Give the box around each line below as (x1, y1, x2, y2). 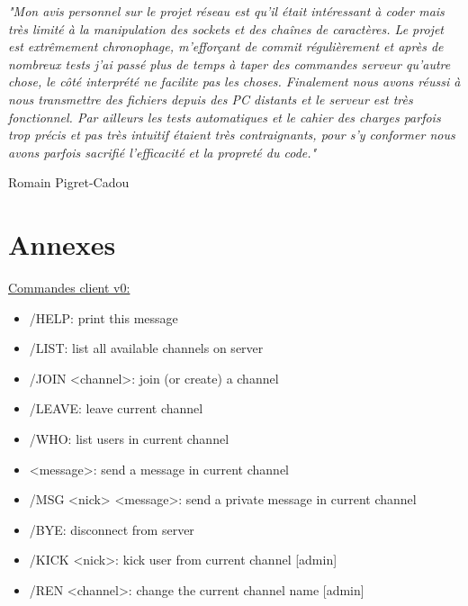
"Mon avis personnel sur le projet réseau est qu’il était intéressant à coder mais (8, 2, 445, 20)
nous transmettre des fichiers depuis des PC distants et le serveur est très (8, 89, 413, 108)
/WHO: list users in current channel (29, 430, 229, 448)
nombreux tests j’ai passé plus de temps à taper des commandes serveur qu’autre (8, 54, 451, 73)
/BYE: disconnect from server (29, 520, 194, 538)
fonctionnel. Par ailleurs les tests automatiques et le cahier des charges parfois (8, 107, 441, 126)
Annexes (8, 226, 116, 263)
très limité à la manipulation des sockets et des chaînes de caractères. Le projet (8, 19, 444, 38)
